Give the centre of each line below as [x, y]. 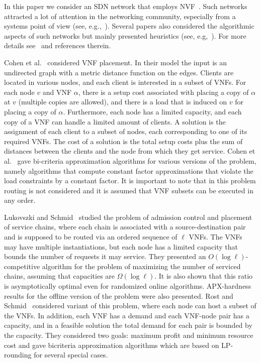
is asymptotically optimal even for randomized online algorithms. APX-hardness [128, 286]
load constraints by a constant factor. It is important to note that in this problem [130, 180]
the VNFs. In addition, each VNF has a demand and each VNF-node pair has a [127, 315]
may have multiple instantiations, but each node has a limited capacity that [121, 246]
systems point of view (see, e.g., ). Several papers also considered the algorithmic [129, 26]
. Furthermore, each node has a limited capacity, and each [152, 111]
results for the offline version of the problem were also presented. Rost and [119, 295]
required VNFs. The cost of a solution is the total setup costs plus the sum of [123, 141]
